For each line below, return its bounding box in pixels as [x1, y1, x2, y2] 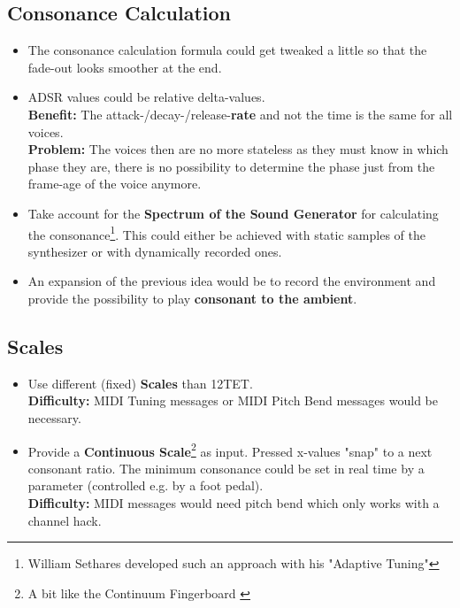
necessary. [27, 408, 81, 427]
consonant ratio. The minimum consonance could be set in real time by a [27, 458, 425, 477]
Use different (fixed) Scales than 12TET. [27, 373, 253, 392]
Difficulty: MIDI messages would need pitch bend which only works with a [27, 494, 440, 512]
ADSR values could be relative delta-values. [27, 88, 265, 106]
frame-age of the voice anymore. [27, 174, 202, 193]
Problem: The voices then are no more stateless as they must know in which [27, 140, 448, 158]
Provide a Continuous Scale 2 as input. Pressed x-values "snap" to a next [27, 439, 433, 460]
